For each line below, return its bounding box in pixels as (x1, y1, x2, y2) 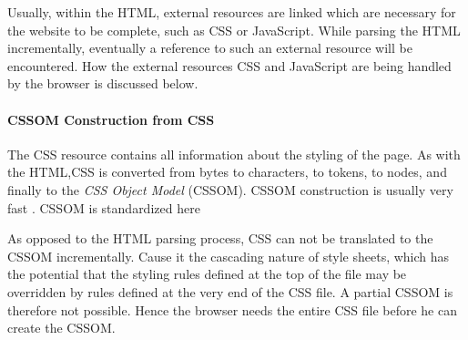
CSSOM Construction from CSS (7, 109, 215, 129)
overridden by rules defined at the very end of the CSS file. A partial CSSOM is (7, 282, 453, 301)
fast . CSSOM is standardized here (7, 198, 200, 217)
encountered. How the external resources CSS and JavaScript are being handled (7, 56, 452, 75)
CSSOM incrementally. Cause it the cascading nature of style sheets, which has (7, 246, 450, 265)
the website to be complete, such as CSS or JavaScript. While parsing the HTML (7, 20, 461, 39)
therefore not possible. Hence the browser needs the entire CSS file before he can (7, 300, 458, 319)
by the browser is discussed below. (7, 74, 198, 93)
